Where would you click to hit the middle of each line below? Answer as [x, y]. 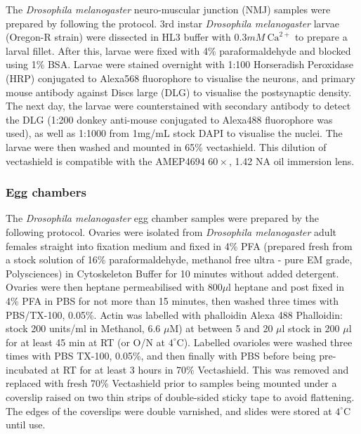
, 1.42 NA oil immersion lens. [291, 160]
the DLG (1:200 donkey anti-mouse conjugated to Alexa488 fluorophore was [169, 119]
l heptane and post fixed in [287, 287]
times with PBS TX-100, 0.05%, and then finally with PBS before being [161, 356]
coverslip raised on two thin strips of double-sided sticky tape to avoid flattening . [180, 397]
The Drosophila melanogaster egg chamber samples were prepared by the [163, 218]
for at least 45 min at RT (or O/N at [86, 342]
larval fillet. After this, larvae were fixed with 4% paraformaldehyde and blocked [178, 50]
